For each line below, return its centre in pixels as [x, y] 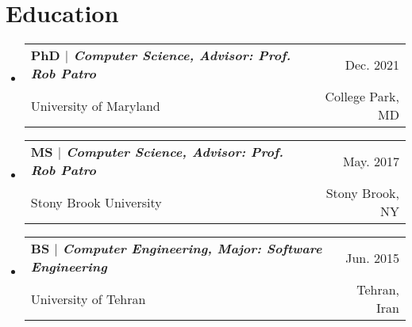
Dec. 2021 [372, 64]
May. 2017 [371, 161]
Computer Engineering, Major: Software [192, 249]
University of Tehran [88, 298]
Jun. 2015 [372, 257]
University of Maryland [95, 105]
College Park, [362, 97]
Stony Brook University [96, 202]
